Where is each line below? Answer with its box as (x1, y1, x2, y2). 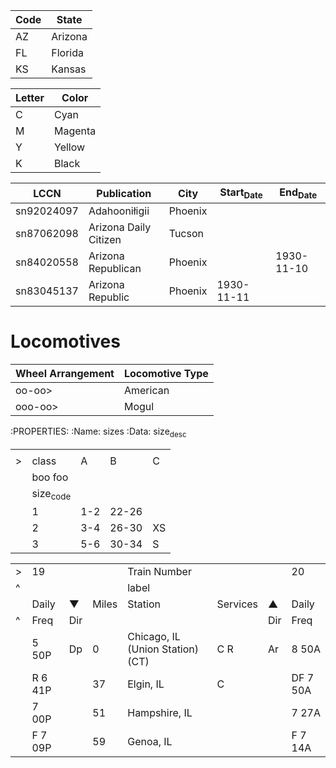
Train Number (127, 565, 192, 579)
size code (31, 486, 72, 503)
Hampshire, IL (127, 706, 193, 720)
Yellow (54, 140, 86, 154)
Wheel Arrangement (15, 367, 115, 381)
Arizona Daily (88, 220, 152, 234)
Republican (88, 262, 142, 276)
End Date (279, 185, 318, 201)
